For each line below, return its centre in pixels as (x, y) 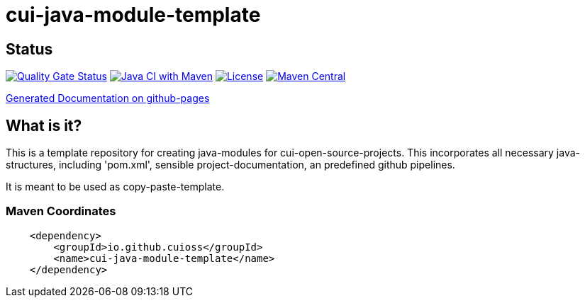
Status (29, 49)
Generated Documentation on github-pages (108, 98)
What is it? (44, 125)
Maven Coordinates (61, 211)
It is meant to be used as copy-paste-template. (115, 187)
